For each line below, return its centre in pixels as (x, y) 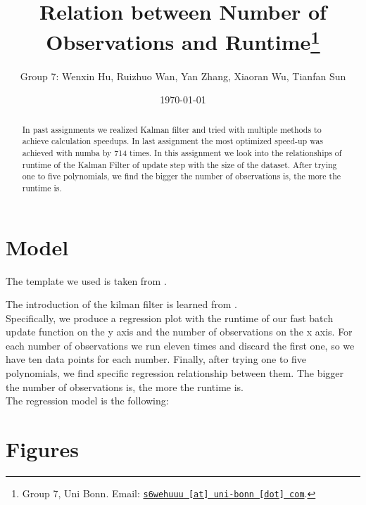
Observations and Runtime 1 (183, 40)
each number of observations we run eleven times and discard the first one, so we (180, 345)
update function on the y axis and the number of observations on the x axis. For (179, 332)
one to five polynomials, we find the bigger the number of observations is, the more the (182, 176)
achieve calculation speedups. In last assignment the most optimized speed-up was (173, 141)
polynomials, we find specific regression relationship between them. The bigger (175, 373)
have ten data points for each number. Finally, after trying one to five (156, 359)
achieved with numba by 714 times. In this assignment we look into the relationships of (182, 152)
